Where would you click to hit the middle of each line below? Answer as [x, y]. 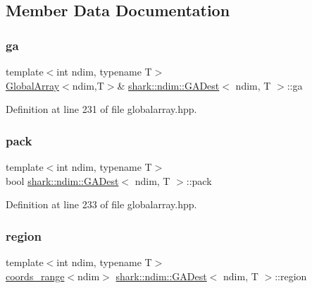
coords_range [35, 276]
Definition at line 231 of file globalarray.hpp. [101, 109]
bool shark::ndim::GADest [62, 180]
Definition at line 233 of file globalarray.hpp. [101, 204]
